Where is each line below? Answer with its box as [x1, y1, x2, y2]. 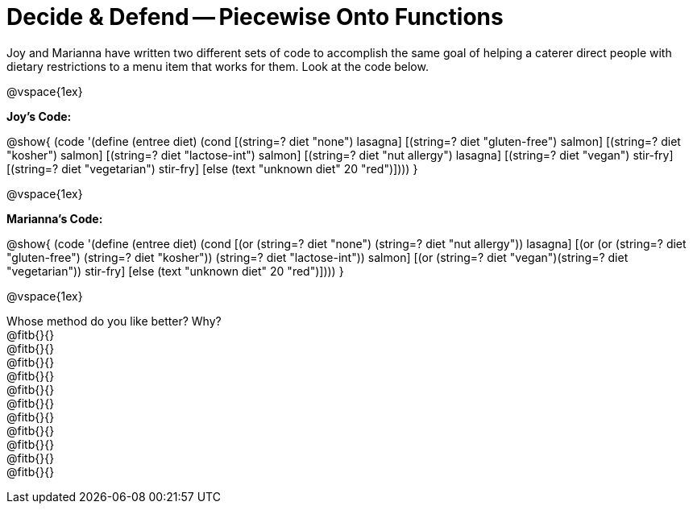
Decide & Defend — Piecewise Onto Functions [6, 3, 504, 31]
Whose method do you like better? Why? [6, 313, 222, 328]
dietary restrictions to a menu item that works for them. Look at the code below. [6, 59, 429, 73]
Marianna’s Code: [6, 211, 103, 226]
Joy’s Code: [6, 109, 72, 123]
